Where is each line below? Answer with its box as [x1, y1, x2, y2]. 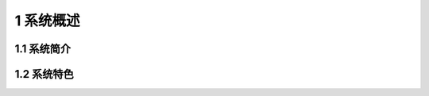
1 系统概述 [14, 12, 80, 29]
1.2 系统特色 [14, 67, 75, 81]
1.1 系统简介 [14, 42, 71, 56]
